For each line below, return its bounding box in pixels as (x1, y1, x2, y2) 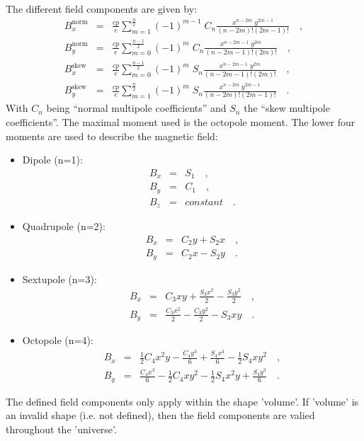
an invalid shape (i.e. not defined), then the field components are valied (6, 408, 315, 423)
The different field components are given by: (6, 1, 198, 16)
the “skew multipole (244, 101, 330, 115)
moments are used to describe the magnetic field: (6, 128, 218, 143)
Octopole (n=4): (22, 333, 93, 348)
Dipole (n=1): (22, 152, 83, 167)
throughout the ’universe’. (6, 421, 117, 436)
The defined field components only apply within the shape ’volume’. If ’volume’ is (6, 394, 359, 408)
